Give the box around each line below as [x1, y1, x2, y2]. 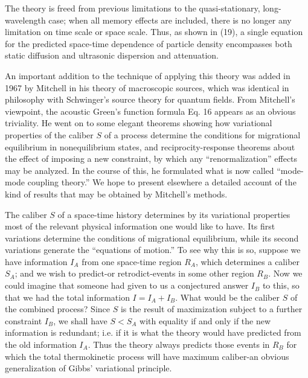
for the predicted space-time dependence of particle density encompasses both [5, 37, 292, 50]
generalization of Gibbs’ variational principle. [5, 362, 172, 374]
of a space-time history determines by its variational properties [57, 208, 290, 220]
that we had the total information [5, 290, 130, 303]
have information [5, 255, 68, 267]
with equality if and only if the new [140, 314, 271, 327]
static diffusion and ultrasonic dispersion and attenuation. [5, 49, 219, 62]
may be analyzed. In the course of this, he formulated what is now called [5, 164, 274, 176]
